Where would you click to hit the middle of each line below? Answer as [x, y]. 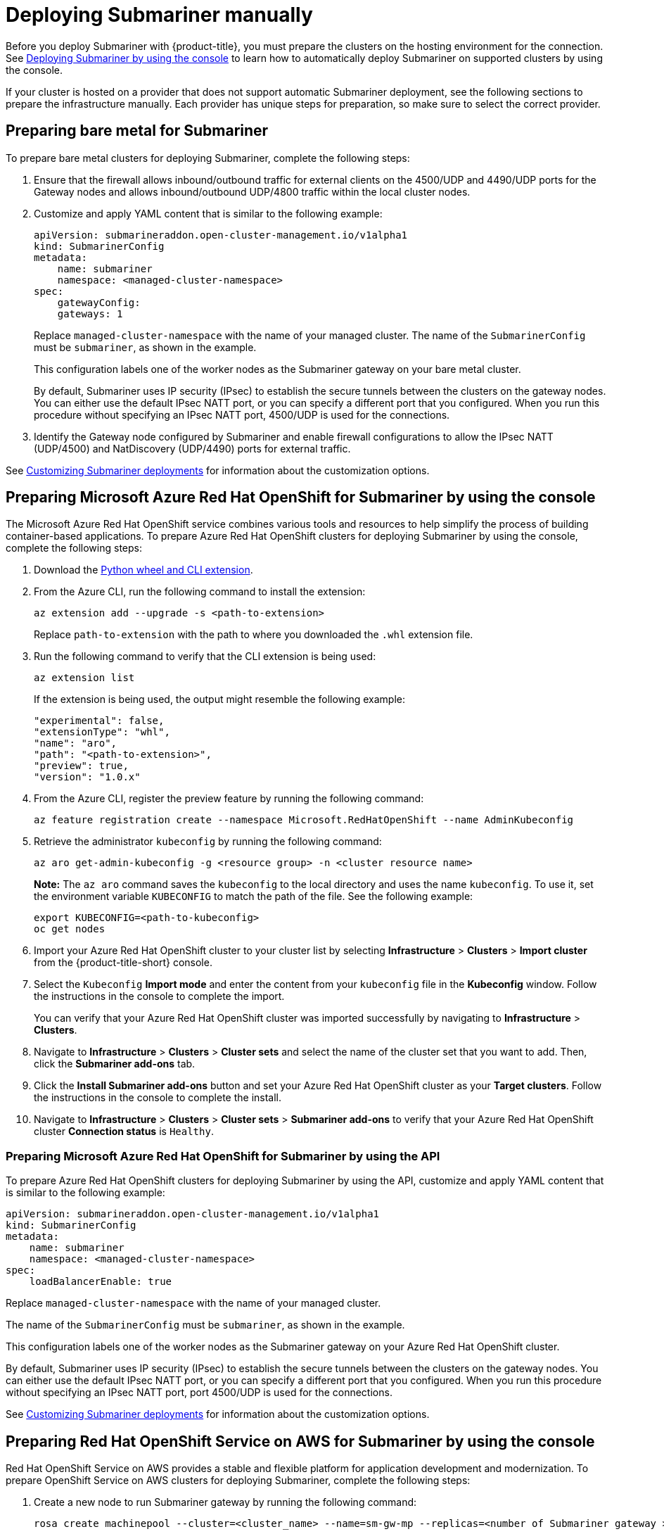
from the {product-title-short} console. [123, 963]
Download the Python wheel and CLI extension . [143, 570]
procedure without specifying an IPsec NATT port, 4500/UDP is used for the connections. [242, 414]
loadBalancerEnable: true [101, 1282]
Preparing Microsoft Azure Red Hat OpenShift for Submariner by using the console [301, 497]
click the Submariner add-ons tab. [115, 1064]
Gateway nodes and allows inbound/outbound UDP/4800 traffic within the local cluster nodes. [252, 191]
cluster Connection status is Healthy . [124, 1132]
